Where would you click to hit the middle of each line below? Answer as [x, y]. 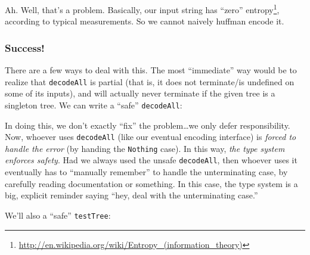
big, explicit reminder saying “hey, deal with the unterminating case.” [131, 195]
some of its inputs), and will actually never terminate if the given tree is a [140, 93]
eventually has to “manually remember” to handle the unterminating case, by [146, 172]
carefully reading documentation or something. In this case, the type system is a [151, 183]
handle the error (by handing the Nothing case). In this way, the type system [145, 148]
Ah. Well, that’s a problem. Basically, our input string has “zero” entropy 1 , [142, 9]
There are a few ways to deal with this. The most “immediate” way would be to [151, 70]
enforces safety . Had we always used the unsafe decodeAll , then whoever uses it [151, 160]
